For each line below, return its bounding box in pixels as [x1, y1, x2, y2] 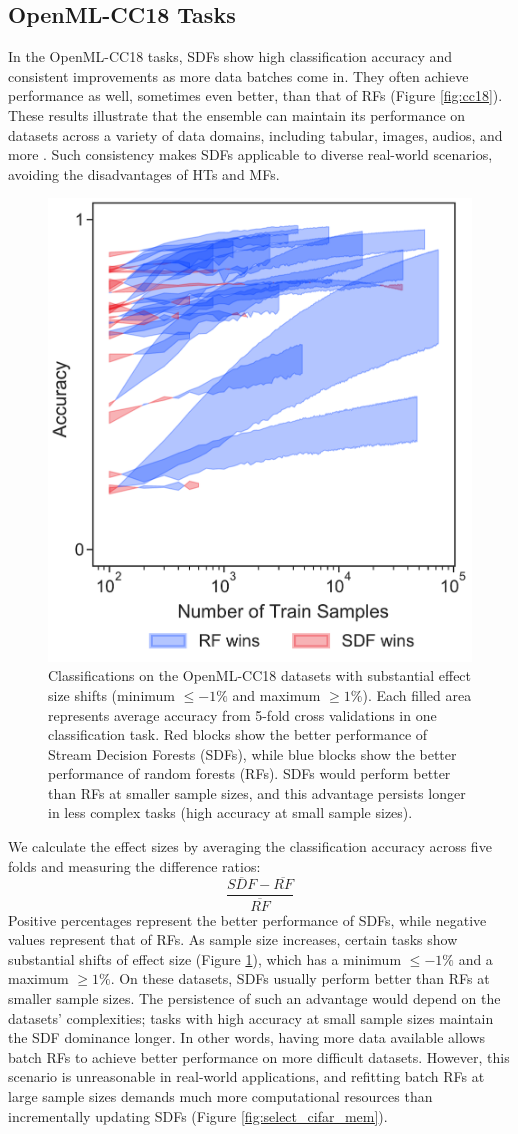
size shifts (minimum [48, 684, 175, 705]
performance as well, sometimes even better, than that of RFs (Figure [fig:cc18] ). [8, 85, 503, 106]
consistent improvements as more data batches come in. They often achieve [8, 65, 469, 86]
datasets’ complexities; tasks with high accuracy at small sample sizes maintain [8, 1007, 494, 1028]
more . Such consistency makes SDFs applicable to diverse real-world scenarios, [8, 144, 493, 165]
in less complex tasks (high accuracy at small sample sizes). [48, 802, 413, 823]
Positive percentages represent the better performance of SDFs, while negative [8, 909, 487, 930]
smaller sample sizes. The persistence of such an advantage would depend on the [8, 987, 501, 1008]
